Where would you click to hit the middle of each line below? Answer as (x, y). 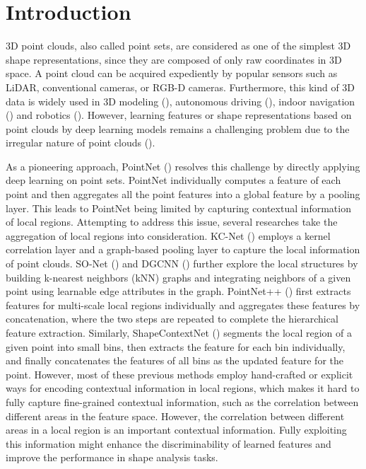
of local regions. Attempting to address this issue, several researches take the (172, 222)
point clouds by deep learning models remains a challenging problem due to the (178, 128)
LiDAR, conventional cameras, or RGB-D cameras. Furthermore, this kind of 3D (181, 87)
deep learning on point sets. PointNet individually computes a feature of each (173, 180)
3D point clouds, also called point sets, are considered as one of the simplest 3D (178, 46)
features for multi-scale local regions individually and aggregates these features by (183, 305)
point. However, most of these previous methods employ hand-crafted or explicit (179, 374)
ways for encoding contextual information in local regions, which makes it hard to (183, 388)
